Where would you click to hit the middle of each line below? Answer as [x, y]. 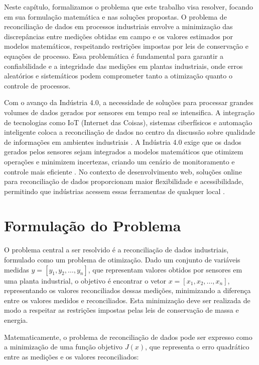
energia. [16, 320]
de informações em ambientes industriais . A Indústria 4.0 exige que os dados [123, 142]
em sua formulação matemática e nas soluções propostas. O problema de [115, 16]
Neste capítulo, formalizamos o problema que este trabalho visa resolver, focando [129, 7]
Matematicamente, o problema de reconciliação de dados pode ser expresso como [128, 337]
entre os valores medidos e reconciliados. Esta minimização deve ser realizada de [127, 300]
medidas [17, 269]
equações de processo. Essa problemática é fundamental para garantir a [114, 56]
